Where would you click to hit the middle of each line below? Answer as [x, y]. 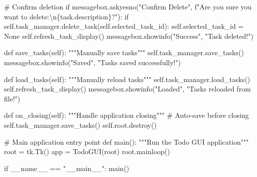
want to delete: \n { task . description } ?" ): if [66, 16]
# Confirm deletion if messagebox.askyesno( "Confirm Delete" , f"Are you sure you [128, 6]
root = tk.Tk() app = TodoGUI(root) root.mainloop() [87, 151]
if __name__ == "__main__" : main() [67, 168]
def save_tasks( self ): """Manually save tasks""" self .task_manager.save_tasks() [124, 52]
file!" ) [12, 98]
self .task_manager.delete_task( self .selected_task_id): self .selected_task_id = [124, 26]
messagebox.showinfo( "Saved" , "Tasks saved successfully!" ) [92, 62]
